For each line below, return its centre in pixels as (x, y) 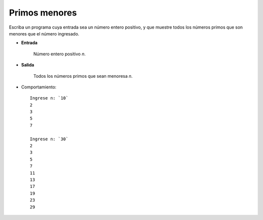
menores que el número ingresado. (44, 34)
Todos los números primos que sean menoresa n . (83, 76)
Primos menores (43, 13)
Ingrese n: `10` (49, 98)
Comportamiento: (39, 87)
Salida (28, 65)
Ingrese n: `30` (49, 139)
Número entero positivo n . (60, 54)
